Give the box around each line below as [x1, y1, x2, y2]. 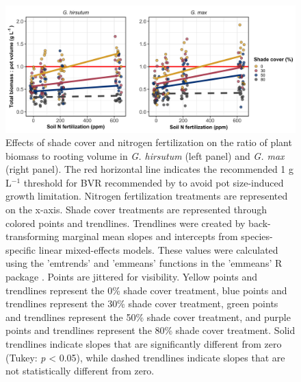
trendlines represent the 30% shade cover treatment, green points [5, 296, 278, 311]
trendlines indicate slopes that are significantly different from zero [5, 337, 282, 350]
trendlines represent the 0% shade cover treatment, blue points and [5, 283, 287, 297]
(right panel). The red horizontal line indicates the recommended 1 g [5, 162, 294, 176]
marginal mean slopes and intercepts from [62, 229, 238, 243]
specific [5, 242, 36, 256]
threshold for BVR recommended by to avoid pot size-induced [23, 175, 284, 189]
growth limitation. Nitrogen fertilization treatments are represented [5, 189, 288, 203]
